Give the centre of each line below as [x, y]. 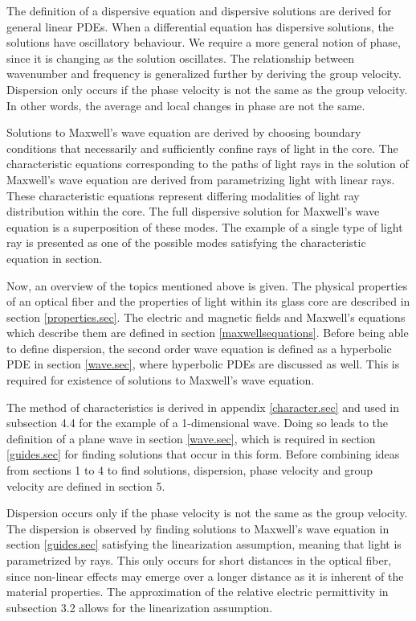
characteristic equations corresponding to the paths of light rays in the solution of [208, 164]
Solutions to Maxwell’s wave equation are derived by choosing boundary [184, 132]
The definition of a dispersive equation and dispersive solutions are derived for [199, 10]
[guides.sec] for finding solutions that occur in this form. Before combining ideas [203, 454]
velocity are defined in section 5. [86, 485]
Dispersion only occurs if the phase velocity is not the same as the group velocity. [207, 89]
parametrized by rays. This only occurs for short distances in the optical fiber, [199, 560]
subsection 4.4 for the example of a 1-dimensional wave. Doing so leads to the [198, 423]
